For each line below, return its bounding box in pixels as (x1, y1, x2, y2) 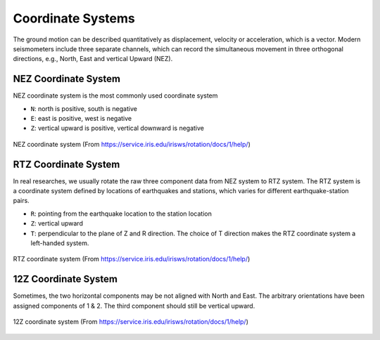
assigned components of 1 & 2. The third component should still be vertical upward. (13, 301, 255, 310)
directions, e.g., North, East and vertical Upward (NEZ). (13, 55, 173, 63)
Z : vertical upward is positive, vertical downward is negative (30, 124, 204, 133)
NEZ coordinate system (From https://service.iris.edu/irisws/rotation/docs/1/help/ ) (13, 140, 251, 148)
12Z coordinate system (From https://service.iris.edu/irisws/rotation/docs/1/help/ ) (13, 318, 249, 326)
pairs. (13, 197, 30, 205)
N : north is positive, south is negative (30, 104, 137, 112)
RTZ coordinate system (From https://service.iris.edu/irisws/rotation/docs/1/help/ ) (13, 255, 251, 263)
